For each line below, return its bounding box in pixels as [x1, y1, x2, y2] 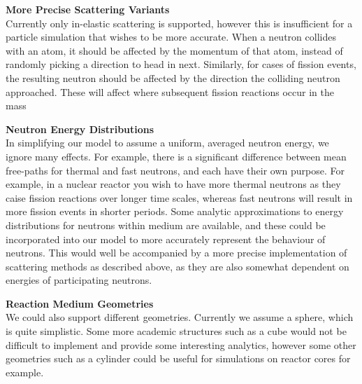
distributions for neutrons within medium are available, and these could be [6, 217, 326, 232]
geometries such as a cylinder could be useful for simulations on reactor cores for [6, 351, 351, 366]
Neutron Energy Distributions [6, 121, 154, 136]
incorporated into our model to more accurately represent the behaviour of [6, 231, 326, 246]
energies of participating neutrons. [6, 273, 152, 287]
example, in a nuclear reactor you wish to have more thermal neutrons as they [6, 177, 341, 191]
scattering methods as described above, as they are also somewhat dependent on [6, 259, 349, 273]
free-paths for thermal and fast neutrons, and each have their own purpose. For [6, 163, 345, 177]
